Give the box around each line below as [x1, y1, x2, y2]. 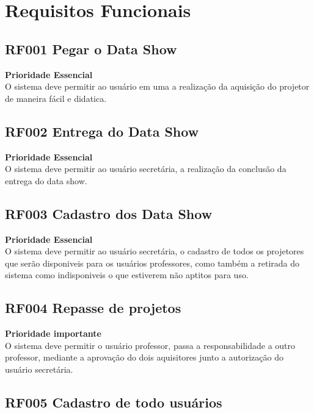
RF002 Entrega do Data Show [5, 121, 199, 140]
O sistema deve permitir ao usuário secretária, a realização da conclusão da [5, 162, 287, 175]
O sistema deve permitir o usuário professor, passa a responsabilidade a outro [5, 339, 296, 351]
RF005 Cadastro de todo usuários [5, 392, 222, 411]
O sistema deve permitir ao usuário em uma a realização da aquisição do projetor [5, 80, 310, 93]
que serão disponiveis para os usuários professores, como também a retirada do [5, 256, 299, 269]
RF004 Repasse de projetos [5, 298, 181, 317]
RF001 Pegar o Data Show [5, 39, 177, 58]
